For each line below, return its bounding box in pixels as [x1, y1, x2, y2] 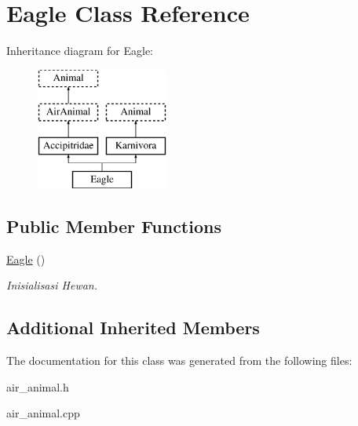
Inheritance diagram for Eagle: [6, 42, 153, 59]
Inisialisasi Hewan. [6, 277, 98, 293]
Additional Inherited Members [6, 315, 260, 340]
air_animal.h [6, 378, 69, 395]
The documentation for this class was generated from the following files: [6, 352, 353, 369]
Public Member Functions [6, 213, 221, 238]
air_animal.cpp [6, 405, 80, 421]
